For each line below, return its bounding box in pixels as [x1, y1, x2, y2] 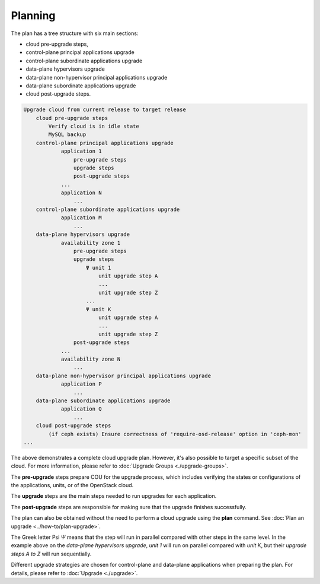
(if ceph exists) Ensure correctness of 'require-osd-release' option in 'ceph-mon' [48, 431, 302, 437]
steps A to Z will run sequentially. [11, 550, 92, 557]
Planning [11, 9, 56, 22]
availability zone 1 [60, 239, 121, 246]
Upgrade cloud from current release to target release [23, 106, 186, 113]
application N [60, 190, 102, 196]
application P [60, 381, 102, 387]
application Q [60, 406, 102, 412]
